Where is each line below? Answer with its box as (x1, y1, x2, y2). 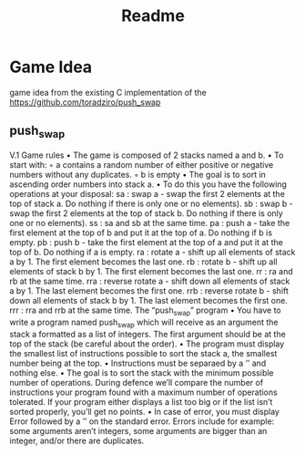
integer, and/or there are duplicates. (9, 435, 145, 446)
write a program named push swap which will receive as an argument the (9, 316, 280, 329)
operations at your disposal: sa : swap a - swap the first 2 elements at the (9, 188, 285, 199)
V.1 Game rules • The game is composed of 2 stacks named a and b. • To (9, 150, 284, 160)
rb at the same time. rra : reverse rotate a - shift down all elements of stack (9, 275, 290, 286)
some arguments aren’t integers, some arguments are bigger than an (9, 425, 268, 436)
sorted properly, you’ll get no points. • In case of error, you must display (9, 406, 280, 417)
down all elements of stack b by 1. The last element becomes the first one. (9, 295, 289, 305)
